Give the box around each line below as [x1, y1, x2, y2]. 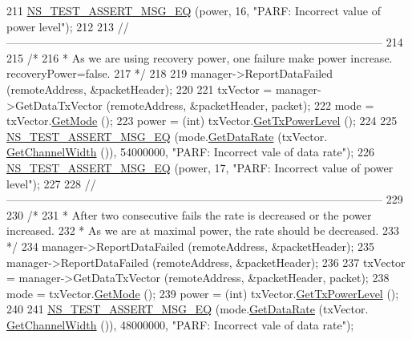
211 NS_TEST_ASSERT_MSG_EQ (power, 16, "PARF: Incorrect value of [6, 2, 381, 18]
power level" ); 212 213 [6, 18, 114, 34]
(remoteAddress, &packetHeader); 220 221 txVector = [6, 80, 273, 97]
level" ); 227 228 [6, 175, 82, 192]
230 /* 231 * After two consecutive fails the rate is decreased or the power [6, 206, 372, 223]
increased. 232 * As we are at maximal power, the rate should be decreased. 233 [6, 222, 400, 239]
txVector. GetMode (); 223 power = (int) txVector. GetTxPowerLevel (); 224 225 [6, 112, 398, 129]
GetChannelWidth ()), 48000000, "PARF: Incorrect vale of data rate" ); [6, 316, 354, 333]
